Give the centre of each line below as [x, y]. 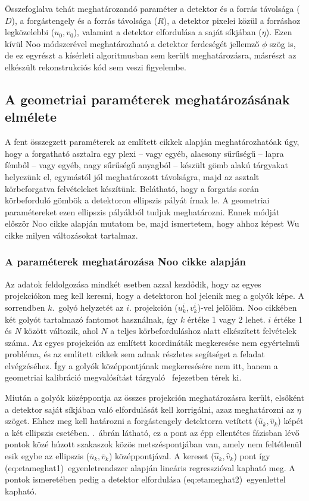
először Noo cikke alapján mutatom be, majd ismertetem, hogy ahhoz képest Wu [152, 223]
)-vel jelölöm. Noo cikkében [247, 307]
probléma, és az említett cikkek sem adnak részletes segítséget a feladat [135, 354]
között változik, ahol [61, 331]
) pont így [252, 456]
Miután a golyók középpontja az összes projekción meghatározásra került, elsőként [154, 398]
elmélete [31, 117]
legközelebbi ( [30, 32]
